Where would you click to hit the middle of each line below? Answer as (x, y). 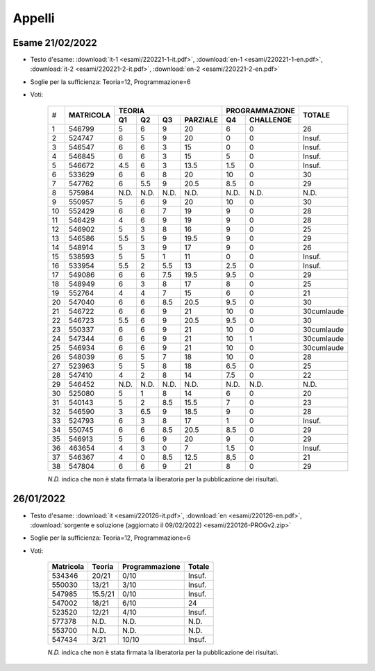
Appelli (34, 18)
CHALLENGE (270, 119)
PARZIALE (201, 119)
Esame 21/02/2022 (55, 43)
